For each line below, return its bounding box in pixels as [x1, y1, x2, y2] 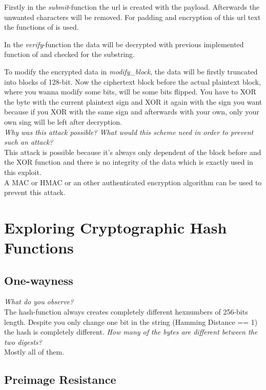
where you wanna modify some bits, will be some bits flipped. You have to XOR [4, 86, 256, 97]
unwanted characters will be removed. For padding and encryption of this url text [4, 11, 261, 22]
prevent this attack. [4, 187, 66, 198]
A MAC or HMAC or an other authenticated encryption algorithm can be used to [4, 177, 262, 187]
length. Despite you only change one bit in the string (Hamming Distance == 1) [4, 316, 258, 327]
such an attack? [4, 136, 53, 147]
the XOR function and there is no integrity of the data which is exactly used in [4, 157, 253, 167]
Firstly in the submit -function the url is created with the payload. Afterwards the [4, 2, 260, 12]
